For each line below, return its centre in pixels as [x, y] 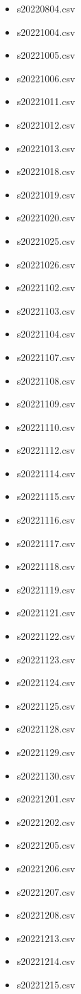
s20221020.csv [46, 218]
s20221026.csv [46, 264]
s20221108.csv [46, 380]
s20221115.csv [46, 496]
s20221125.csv [46, 705]
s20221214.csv [46, 961]
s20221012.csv [46, 124]
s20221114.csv [46, 473]
